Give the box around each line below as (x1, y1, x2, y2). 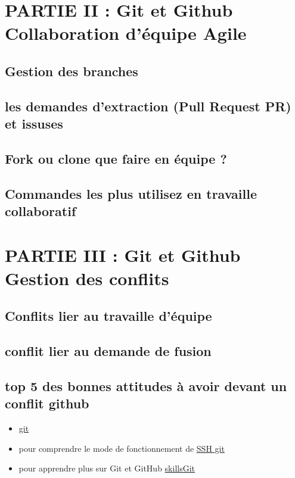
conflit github (5, 394, 89, 413)
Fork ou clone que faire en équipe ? (5, 149, 227, 167)
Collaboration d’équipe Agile (5, 21, 247, 45)
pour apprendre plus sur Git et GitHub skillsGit (18, 462, 195, 474)
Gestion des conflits (5, 265, 169, 290)
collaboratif (5, 202, 76, 220)
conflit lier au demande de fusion (5, 342, 212, 360)
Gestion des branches (5, 61, 138, 80)
